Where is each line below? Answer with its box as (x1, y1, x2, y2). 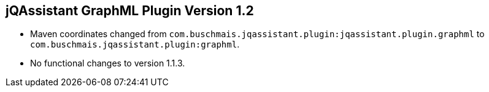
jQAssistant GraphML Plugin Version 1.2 (6, 3, 254, 18)
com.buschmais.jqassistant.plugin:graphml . (30, 39, 240, 50)
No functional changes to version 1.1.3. (30, 58, 185, 69)
